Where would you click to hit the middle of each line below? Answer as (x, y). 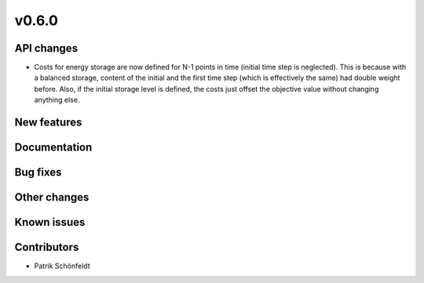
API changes (46, 48)
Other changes (52, 197)
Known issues (50, 222)
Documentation (53, 148)
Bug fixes (38, 172)
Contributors (47, 247)
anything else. (57, 100)
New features (48, 123)
